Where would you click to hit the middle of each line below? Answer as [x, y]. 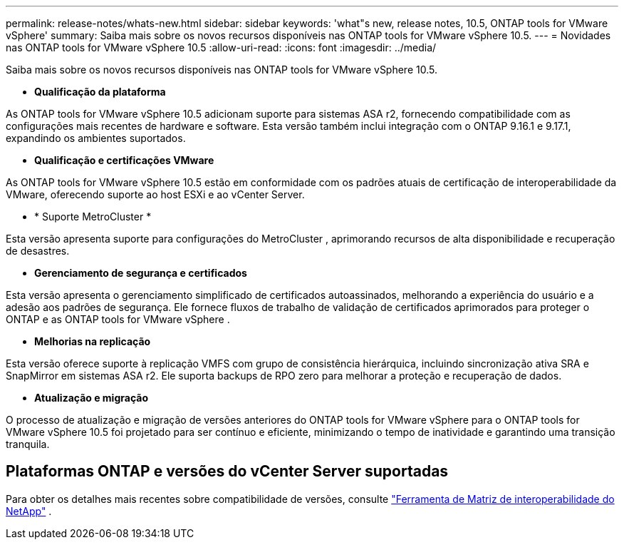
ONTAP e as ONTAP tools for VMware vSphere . [118, 319]
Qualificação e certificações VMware [124, 160]
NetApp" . [29, 511]
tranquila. [28, 444]
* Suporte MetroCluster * [93, 217]
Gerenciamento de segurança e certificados [141, 273]
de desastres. [38, 251]
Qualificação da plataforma [100, 92]
